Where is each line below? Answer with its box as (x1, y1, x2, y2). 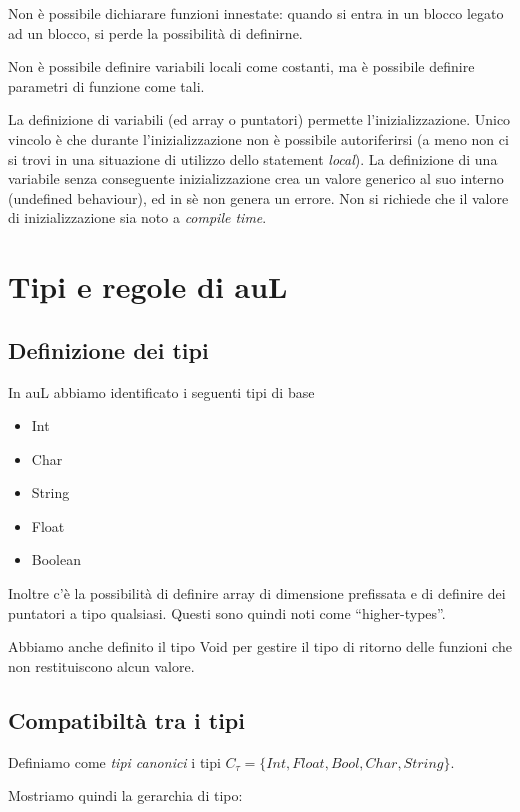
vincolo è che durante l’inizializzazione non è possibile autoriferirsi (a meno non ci (8, 128, 509, 149)
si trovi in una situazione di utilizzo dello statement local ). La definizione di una (8, 148, 498, 169)
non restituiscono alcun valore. (8, 655, 195, 676)
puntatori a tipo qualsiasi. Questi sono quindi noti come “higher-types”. (8, 602, 446, 623)
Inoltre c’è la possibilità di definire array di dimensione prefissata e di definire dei (8, 583, 506, 604)
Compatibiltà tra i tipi (8, 704, 245, 735)
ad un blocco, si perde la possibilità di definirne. (8, 22, 303, 43)
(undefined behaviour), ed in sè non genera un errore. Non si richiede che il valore (8, 187, 509, 208)
